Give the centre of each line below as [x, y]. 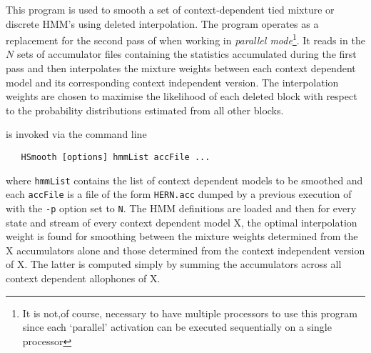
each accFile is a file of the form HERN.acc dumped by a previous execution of [179, 194]
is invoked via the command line [76, 134]
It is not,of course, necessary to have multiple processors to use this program [190, 313]
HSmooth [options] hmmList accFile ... [116, 157]
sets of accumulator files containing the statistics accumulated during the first [187, 54]
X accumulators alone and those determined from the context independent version [185, 250]
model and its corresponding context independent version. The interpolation [172, 82]
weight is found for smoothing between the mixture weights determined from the [182, 236]
